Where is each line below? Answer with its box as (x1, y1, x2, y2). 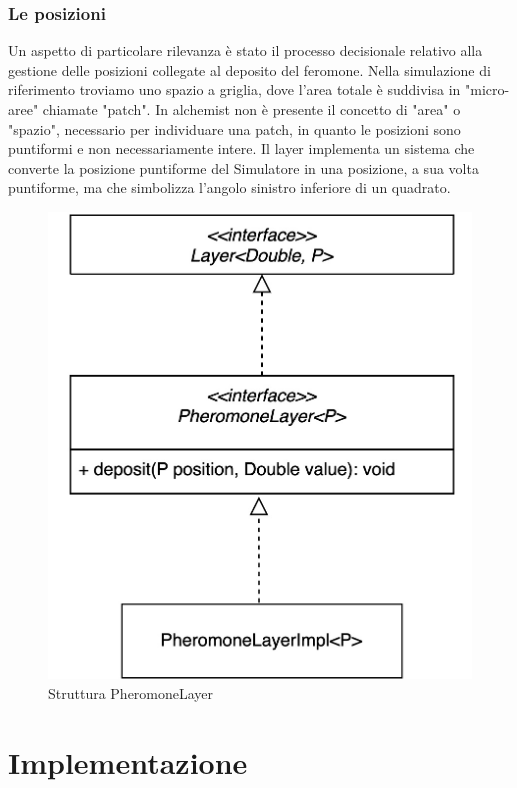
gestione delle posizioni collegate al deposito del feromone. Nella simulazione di (8, 59, 491, 80)
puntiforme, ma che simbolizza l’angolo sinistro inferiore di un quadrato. (8, 177, 451, 198)
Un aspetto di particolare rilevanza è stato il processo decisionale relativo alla (8, 40, 483, 61)
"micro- (464, 79, 510, 100)
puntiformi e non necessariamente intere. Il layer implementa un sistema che (8, 138, 475, 159)
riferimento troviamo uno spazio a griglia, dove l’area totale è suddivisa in (8, 79, 461, 100)
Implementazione (8, 741, 248, 782)
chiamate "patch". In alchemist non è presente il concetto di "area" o (42, 99, 461, 119)
